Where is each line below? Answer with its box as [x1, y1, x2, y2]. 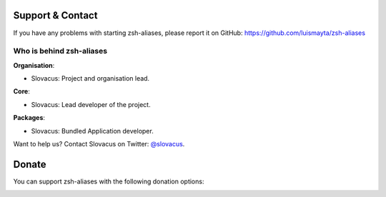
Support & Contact [13, 9, 98, 21]
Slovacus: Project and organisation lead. [31, 74, 150, 83]
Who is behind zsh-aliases [13, 46, 107, 56]
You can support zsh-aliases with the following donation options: [13, 177, 204, 186]
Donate [13, 158, 46, 171]
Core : [13, 87, 30, 96]
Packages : [13, 113, 46, 122]
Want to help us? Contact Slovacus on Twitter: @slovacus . [13, 140, 185, 148]
